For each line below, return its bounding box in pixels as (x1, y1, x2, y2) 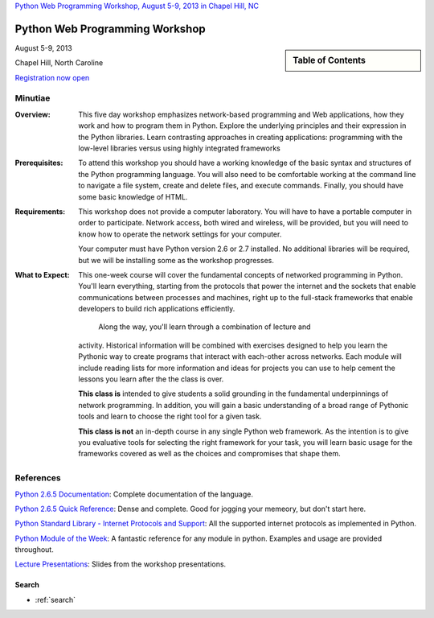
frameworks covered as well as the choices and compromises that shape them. (78, 449, 341, 459)
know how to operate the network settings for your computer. (78, 229, 282, 239)
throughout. (14, 545, 54, 554)
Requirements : (14, 206, 66, 216)
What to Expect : (14, 270, 70, 279)
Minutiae (14, 93, 51, 104)
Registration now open (14, 72, 90, 82)
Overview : (14, 109, 51, 119)
